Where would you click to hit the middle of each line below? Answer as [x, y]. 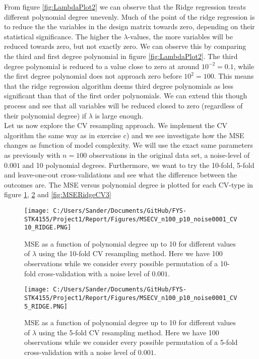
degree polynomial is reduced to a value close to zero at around [102, 66]
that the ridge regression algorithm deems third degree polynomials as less [119, 85]
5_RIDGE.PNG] [46, 306]
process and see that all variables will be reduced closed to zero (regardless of [123, 105]
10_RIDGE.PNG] [48, 228]
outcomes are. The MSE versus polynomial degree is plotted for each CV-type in [129, 184]
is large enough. [119, 115]
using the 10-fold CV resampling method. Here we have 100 [131, 253]
